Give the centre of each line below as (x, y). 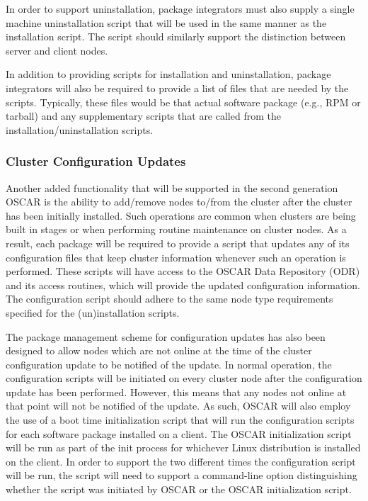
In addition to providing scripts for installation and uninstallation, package (168, 74)
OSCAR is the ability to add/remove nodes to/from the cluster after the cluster (179, 202)
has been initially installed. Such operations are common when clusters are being (181, 215)
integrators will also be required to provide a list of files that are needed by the (177, 88)
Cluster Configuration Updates (96, 161)
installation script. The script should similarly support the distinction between (176, 36)
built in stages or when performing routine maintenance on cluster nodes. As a (176, 229)
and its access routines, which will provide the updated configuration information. (183, 285)
